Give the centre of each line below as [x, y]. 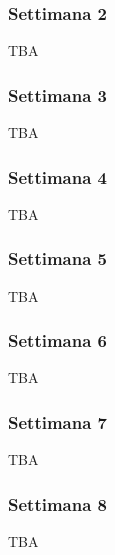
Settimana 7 [58, 421]
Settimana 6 [58, 340]
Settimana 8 [58, 503]
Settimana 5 [58, 258]
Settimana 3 [58, 94]
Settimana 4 [58, 176]
